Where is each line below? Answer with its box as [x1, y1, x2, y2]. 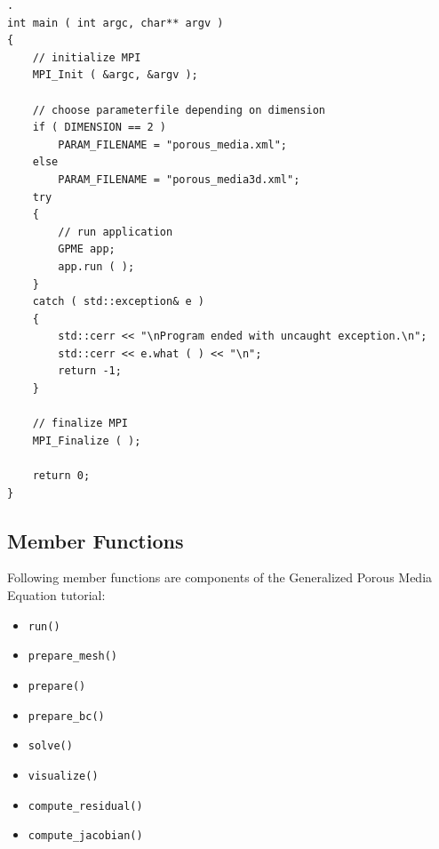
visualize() [28, 769, 99, 782]
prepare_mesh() [28, 650, 118, 663]
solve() [28, 740, 73, 753]
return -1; [58, 364, 122, 378]
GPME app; [58, 243, 116, 256]
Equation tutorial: [7, 586, 106, 605]
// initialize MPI [32, 51, 141, 64]
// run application [58, 225, 173, 238]
